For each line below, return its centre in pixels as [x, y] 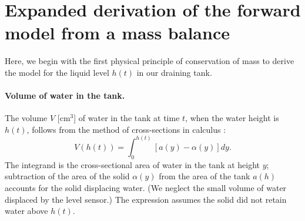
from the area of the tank [205, 176]
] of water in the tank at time [127, 118]
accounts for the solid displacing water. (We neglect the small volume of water [146, 187]
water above [26, 211]
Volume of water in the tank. [65, 96]
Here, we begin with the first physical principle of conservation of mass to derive [150, 61]
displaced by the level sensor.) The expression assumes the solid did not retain [146, 199]
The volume [26, 118]
